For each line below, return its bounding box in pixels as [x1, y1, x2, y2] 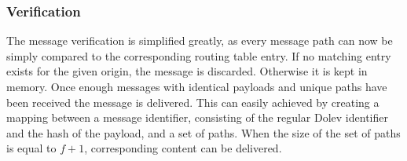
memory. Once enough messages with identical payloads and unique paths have [6, 79, 387, 94]
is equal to [6, 140, 57, 156]
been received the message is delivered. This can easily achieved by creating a [6, 93, 379, 110]
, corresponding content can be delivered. [84, 140, 282, 156]
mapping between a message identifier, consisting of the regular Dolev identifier [6, 109, 388, 126]
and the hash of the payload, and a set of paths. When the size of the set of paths [6, 124, 401, 141]
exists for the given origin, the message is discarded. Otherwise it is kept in [6, 63, 368, 79]
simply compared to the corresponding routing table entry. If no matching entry [6, 47, 391, 64]
